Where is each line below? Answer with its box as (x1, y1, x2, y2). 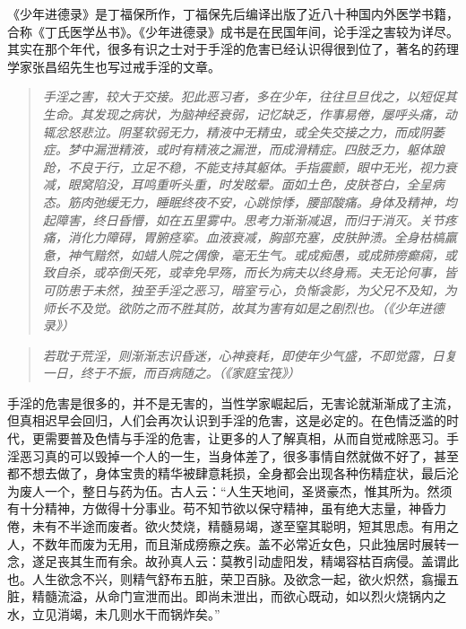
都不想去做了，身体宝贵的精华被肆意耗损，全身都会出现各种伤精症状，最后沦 (7, 464, 459, 483)
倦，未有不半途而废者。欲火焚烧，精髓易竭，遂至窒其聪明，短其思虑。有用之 (7, 517, 459, 536)
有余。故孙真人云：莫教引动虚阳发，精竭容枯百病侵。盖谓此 (107, 552, 459, 571)
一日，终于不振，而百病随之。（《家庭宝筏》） (42, 363, 300, 382)
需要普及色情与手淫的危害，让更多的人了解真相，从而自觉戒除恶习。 (44, 429, 446, 448)
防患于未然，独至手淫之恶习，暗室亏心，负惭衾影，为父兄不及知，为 (55, 280, 457, 299)
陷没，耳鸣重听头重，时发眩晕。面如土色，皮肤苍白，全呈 (92, 175, 432, 194)
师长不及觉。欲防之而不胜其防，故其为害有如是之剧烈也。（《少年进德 (42, 298, 444, 317)
